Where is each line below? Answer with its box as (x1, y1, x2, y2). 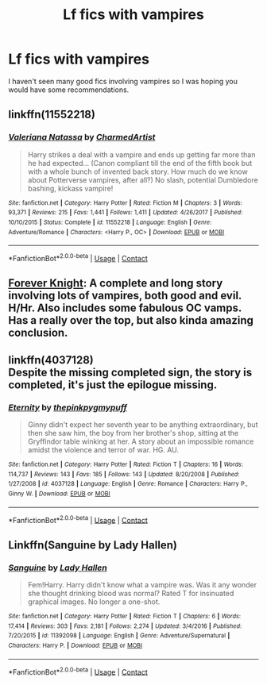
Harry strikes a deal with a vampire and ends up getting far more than (27, 149, 256, 160)
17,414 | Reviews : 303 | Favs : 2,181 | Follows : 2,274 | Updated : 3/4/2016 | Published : (8, 622, 242, 630)
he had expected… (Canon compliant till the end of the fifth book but (27, 158, 253, 167)
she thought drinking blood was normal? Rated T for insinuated (27, 588, 234, 598)
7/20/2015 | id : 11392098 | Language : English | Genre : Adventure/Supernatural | (8, 632, 230, 640)
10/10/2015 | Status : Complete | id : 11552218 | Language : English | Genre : (8, 218, 212, 226)
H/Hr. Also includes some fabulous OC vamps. (8, 302, 242, 315)
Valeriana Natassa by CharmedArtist (8, 132, 156, 143)
